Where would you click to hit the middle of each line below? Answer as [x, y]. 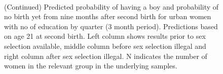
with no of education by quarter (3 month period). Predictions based [111, 26]
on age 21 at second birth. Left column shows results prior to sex [105, 36]
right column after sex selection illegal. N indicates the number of [106, 56]
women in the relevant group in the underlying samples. [91, 66]
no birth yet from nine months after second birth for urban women [108, 16]
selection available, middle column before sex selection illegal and [105, 46]
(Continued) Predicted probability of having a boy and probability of [111, 6]
